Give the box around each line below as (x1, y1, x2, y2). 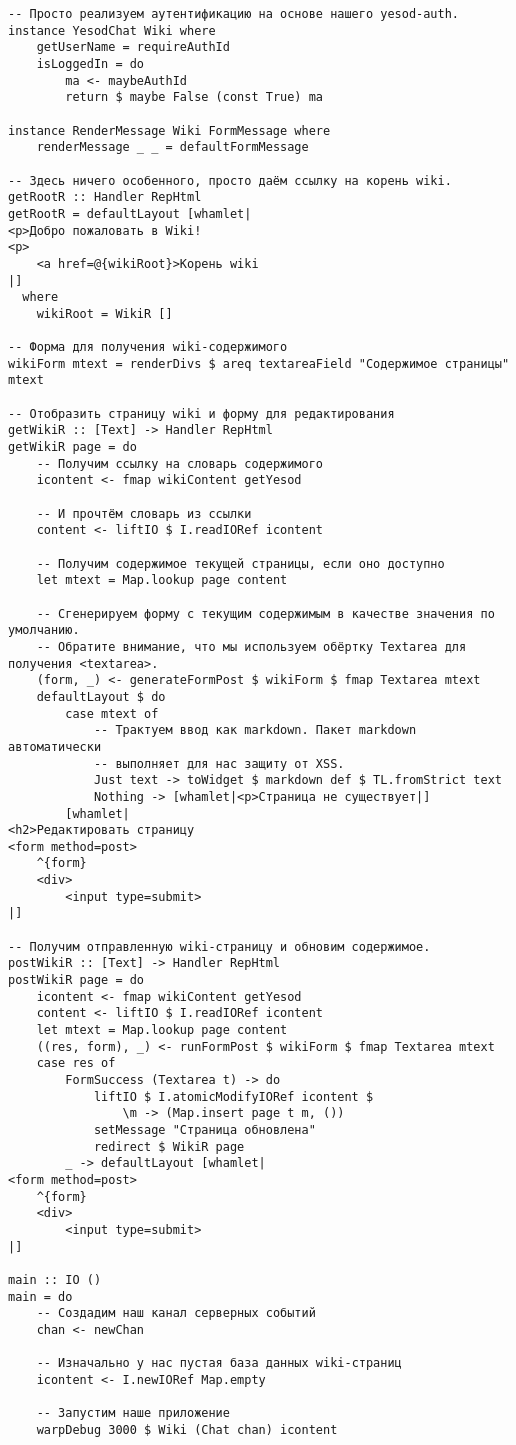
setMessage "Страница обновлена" (93, 1122, 316, 1137)
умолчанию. (8, 623, 80, 638)
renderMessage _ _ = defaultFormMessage (36, 140, 309, 155)
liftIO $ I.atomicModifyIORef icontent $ (93, 1089, 374, 1104)
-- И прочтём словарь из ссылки (36, 506, 252, 521)
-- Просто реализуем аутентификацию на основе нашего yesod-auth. (8, 7, 460, 21)
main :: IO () (8, 1272, 102, 1287)
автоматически (8, 739, 102, 754)
